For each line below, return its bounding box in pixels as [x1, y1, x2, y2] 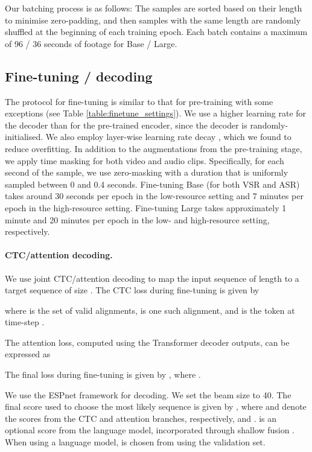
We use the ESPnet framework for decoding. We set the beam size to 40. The [5, 388, 291, 401]
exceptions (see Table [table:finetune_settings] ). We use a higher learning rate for [5, 107, 307, 119]
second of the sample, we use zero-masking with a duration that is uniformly [5, 166, 288, 179]
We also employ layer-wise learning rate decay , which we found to [45, 130, 291, 143]
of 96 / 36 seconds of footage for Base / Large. [5, 37, 177, 49]
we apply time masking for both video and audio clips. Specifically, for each [5, 154, 284, 167]
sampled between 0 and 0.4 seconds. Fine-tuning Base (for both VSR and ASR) [5, 177, 300, 190]
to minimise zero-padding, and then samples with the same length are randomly [5, 13, 301, 26]
